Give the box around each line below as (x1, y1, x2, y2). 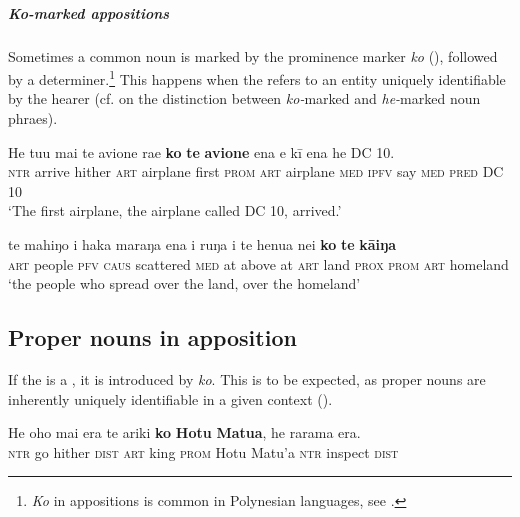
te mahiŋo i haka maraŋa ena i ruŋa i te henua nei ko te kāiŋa (8, 233, 397, 254)
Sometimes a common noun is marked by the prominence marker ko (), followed (8, 45, 498, 66)
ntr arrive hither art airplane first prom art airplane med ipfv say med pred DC (8, 161, 504, 182)
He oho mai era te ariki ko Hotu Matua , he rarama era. (8, 422, 361, 443)
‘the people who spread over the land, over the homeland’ (8, 273, 361, 294)
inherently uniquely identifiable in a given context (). (8, 388, 333, 409)
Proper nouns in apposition (8, 322, 297, 353)
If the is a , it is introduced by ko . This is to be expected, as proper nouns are (8, 368, 486, 389)
